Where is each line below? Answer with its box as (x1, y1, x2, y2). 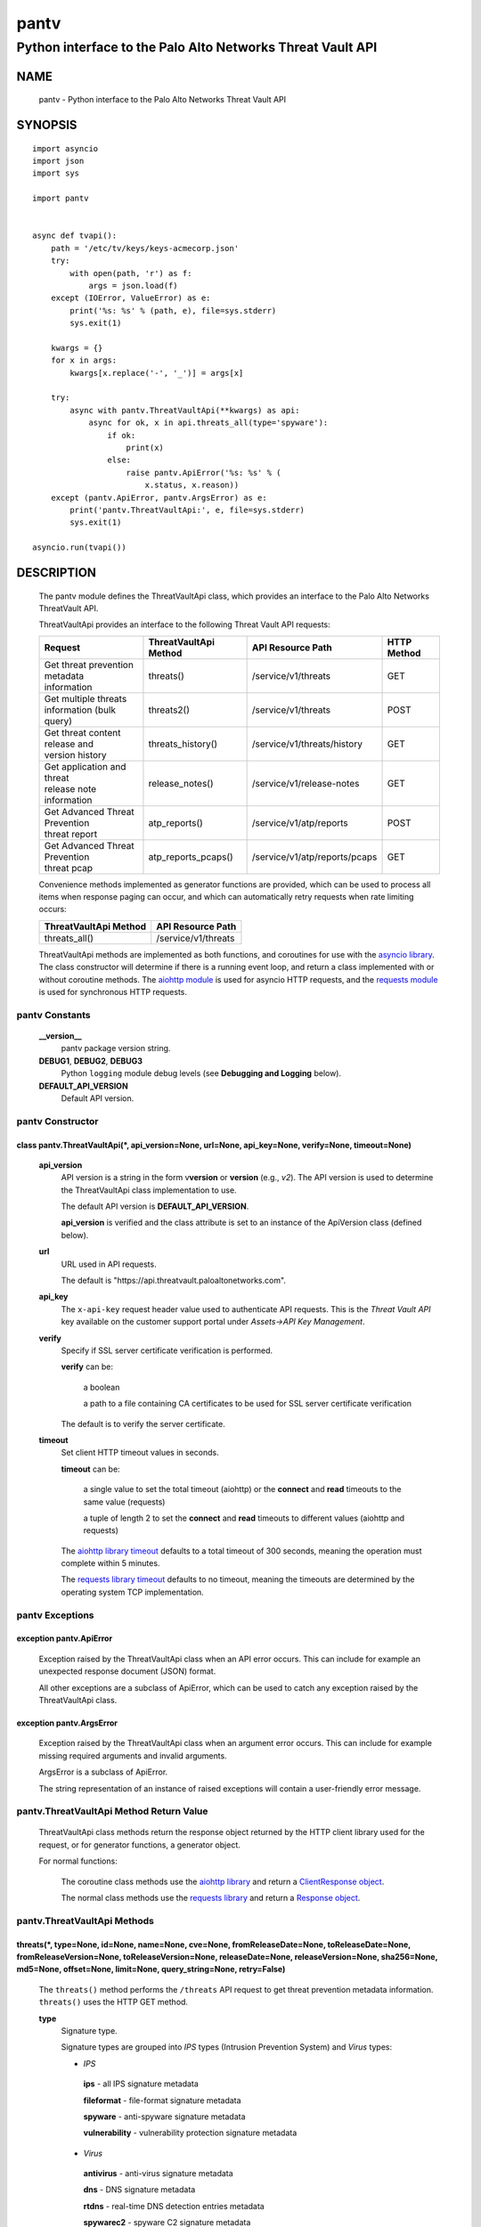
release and (44, 738, 94, 750)
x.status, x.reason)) (144, 480, 240, 490)
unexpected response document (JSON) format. (38, 1666, 216, 1676)
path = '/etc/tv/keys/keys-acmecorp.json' (50, 243, 240, 253)
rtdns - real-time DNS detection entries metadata (83, 2200, 265, 2211)
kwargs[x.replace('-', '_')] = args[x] (69, 368, 244, 378)
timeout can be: (61, 1464, 120, 1474)
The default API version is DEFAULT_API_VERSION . (61, 1201, 249, 1211)
